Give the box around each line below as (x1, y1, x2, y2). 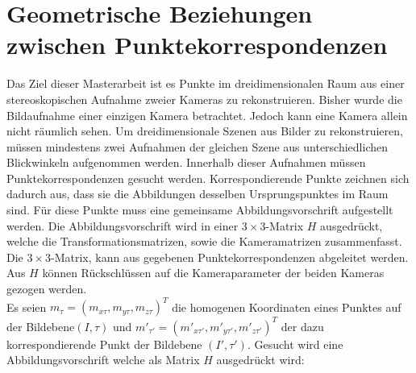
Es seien (6, 298, 47, 315)
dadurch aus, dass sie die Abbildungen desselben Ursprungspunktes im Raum (6, 185, 389, 202)
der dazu (281, 317, 324, 334)
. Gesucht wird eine (247, 335, 343, 352)
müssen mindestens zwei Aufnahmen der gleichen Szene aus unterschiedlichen (6, 138, 388, 155)
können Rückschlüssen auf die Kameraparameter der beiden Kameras (42, 264, 385, 281)
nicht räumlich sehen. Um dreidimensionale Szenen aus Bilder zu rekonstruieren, (6, 122, 403, 139)
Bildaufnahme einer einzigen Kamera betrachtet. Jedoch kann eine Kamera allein (6, 106, 408, 123)
